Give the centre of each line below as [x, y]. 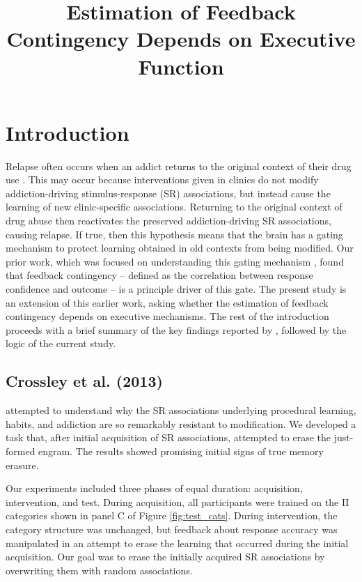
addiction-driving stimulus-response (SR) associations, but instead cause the [168, 193]
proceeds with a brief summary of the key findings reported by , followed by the [176, 329]
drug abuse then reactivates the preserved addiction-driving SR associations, [168, 221]
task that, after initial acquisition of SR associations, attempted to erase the [168, 437]
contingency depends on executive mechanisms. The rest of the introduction [167, 316]
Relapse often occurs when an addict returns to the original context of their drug [179, 166]
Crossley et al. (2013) [84, 381]
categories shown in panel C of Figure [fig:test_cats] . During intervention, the [172, 515]
